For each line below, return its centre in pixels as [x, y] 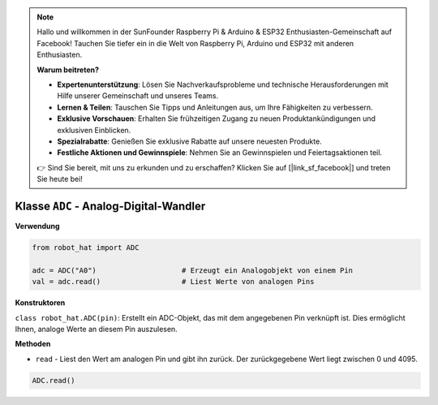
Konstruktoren [40, 303]
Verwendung [37, 226]
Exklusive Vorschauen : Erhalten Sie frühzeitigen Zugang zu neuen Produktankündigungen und [217, 118]
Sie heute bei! [60, 179]
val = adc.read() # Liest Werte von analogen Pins [173, 282]
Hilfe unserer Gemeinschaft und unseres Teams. [138, 96]
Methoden [33, 344]
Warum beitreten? [68, 70]
